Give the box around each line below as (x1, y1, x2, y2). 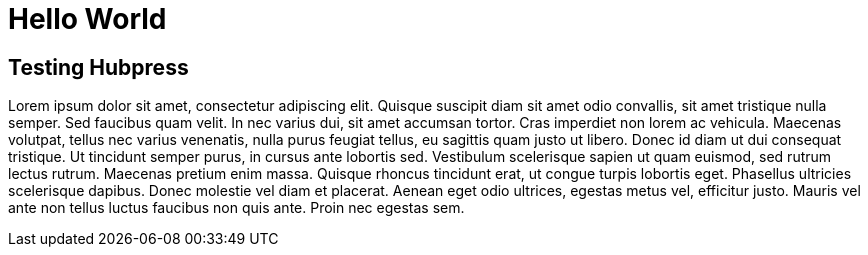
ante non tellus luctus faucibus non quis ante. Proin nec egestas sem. (8, 199, 465, 217)
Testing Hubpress (8, 54, 189, 80)
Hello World (8, 2, 167, 36)
